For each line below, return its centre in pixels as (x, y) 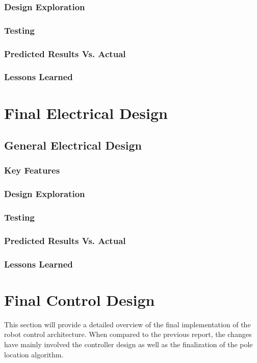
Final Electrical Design (86, 113)
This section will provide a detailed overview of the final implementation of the (127, 324)
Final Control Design (80, 299)
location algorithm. (34, 354)
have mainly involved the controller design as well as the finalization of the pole (128, 344)
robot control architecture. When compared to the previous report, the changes (128, 334)
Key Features (32, 170)
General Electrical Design (73, 145)
